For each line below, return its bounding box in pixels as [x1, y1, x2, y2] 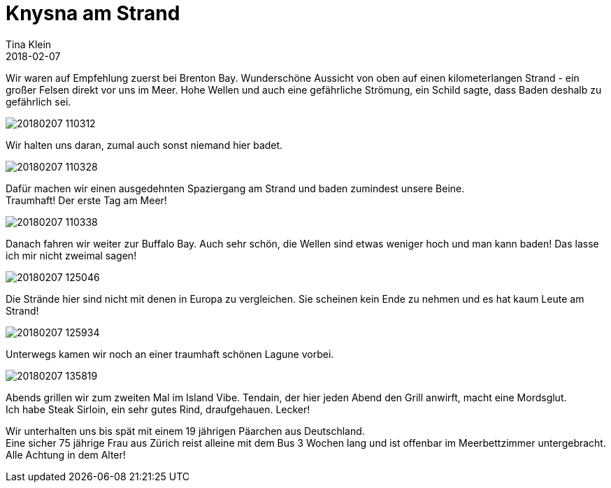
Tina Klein [6, 38, 52, 50]
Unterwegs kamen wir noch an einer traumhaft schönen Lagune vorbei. [6, 347, 334, 360]
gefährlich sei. [6, 95, 71, 108]
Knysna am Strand [6, 1, 180, 25]
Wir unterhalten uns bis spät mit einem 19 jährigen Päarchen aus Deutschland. [6, 424, 365, 437]
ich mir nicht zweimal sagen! [6, 249, 137, 261]
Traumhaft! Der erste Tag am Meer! [6, 194, 167, 206]
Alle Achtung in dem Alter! [6, 448, 126, 461]
